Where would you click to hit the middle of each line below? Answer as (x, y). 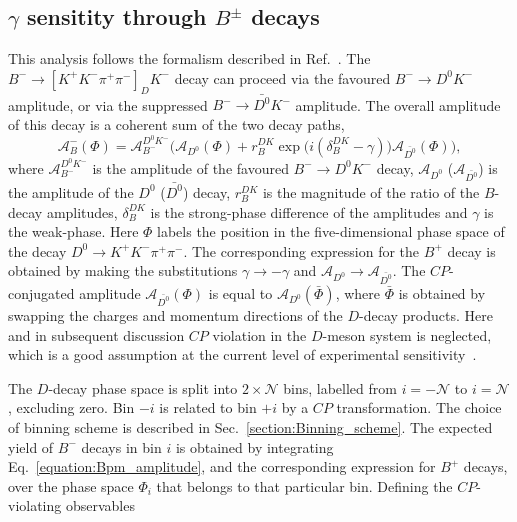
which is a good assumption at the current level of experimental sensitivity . (242, 354)
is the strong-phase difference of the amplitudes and (309, 211)
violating (35, 505)
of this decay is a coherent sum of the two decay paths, (176, 123)
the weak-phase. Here (73, 231)
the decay (37, 250)
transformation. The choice (419, 407)
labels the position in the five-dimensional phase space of (331, 231)
